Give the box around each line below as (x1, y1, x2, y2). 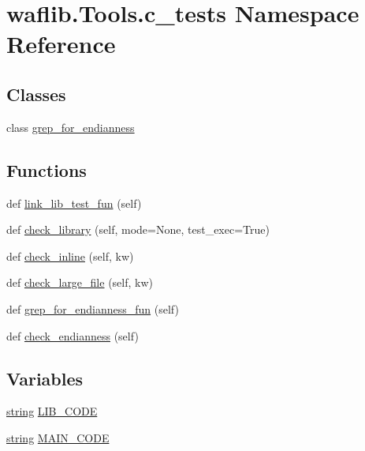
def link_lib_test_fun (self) (6, 194, 142, 211)
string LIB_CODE (6, 403, 98, 419)
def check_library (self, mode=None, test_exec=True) (6, 221, 270, 238)
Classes (6, 81, 66, 106)
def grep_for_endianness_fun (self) (6, 300, 179, 317)
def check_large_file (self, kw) (6, 274, 154, 291)
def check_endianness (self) (6, 327, 139, 344)
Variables (6, 366, 84, 390)
